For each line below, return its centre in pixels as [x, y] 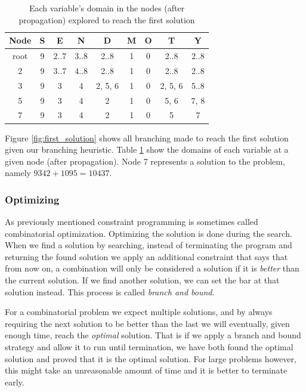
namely [18, 173]
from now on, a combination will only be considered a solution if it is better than [152, 268]
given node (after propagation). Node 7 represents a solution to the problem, [145, 161]
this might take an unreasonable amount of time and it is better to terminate [146, 370]
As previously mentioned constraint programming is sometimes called [132, 222]
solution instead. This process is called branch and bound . [110, 291]
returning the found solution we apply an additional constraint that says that [146, 256]
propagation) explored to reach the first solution [107, 19]
